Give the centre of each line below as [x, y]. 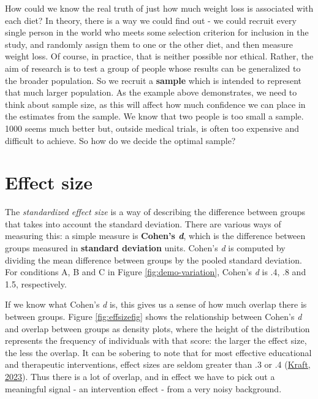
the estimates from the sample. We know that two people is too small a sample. [154, 116]
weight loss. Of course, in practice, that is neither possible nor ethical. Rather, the [159, 56]
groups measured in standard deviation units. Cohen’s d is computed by [145, 248]
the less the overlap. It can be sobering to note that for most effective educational [158, 352]
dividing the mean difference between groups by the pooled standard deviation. [153, 260]
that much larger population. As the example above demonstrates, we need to [151, 92]
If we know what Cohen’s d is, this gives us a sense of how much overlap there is [156, 304]
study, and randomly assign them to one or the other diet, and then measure [149, 44]
